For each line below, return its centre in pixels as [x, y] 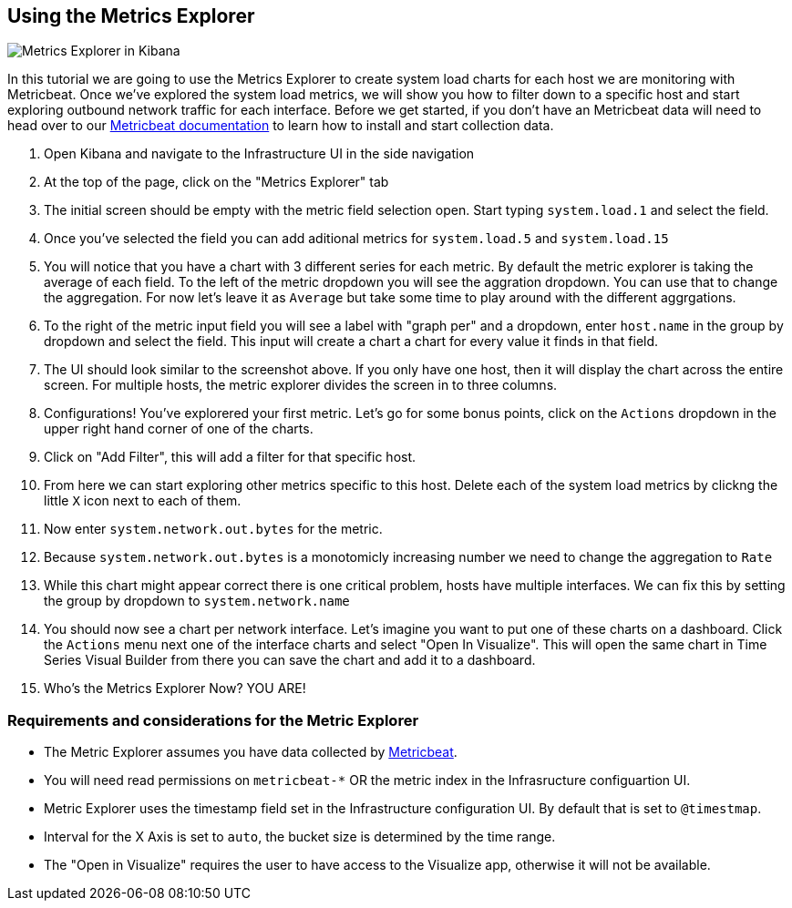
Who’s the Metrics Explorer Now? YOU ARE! [175, 689]
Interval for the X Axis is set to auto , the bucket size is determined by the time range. [300, 837]
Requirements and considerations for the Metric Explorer [213, 720]
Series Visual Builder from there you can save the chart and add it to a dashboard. [290, 660]
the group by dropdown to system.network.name [197, 601]
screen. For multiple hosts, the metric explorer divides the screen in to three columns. [301, 385]
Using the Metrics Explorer [131, 16]
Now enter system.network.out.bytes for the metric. [213, 529]
